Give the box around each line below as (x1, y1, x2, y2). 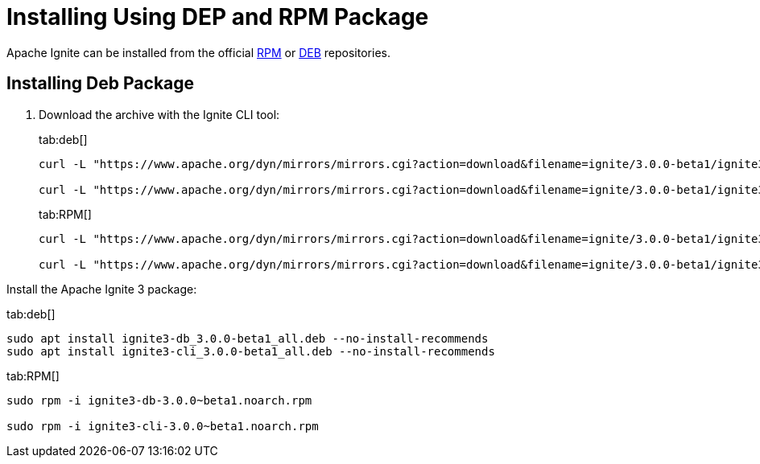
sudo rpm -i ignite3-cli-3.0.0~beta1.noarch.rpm (6, 419, 319, 433)
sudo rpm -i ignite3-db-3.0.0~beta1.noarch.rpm (6, 393, 312, 407)
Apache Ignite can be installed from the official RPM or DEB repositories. (6, 45, 390, 60)
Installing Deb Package (6, 73, 195, 94)
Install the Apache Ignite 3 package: (6, 281, 197, 296)
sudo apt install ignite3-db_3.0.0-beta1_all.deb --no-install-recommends (6, 331, 489, 345)
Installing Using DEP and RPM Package (6, 3, 429, 31)
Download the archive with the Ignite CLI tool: (39, 107, 280, 121)
